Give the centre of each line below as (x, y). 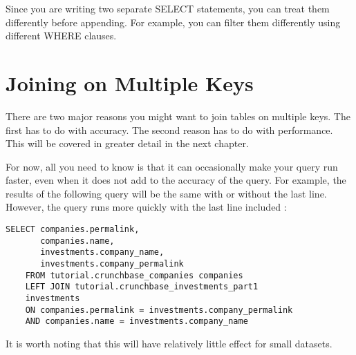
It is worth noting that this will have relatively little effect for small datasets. (169, 343)
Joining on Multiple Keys (130, 83)
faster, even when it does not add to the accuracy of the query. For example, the (176, 180)
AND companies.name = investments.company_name (137, 322)
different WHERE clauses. (61, 36)
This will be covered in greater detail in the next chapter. (127, 143)
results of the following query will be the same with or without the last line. (166, 193)
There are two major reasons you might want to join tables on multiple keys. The (178, 116)
